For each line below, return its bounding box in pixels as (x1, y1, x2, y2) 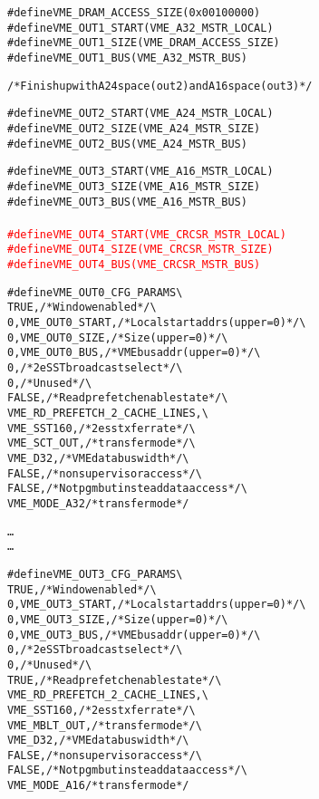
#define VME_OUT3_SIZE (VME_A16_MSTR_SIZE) (7, 179, 261, 193)
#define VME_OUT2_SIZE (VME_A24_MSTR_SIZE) (7, 121, 261, 135)
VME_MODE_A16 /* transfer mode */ (7, 779, 189, 793)
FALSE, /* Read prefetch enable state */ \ (7, 391, 228, 405)
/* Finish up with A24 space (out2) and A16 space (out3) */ (7, 79, 313, 92)
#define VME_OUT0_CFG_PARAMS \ (7, 285, 183, 299)
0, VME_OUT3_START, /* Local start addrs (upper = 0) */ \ (7, 598, 306, 611)
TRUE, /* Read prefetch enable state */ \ (7, 673, 222, 687)
